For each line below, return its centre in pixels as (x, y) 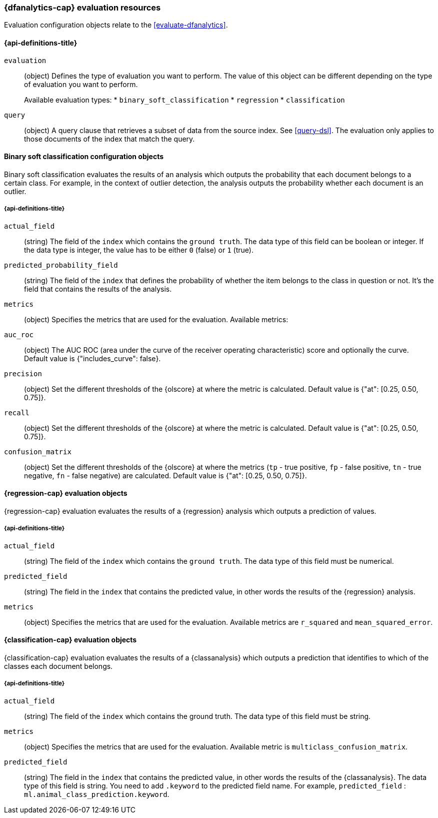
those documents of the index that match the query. (109, 139)
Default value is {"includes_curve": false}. (92, 358)
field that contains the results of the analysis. (98, 289)
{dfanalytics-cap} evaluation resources (82, 8)
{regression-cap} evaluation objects (66, 493)
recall (17, 413)
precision (23, 373)
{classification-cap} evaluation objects (70, 640)
